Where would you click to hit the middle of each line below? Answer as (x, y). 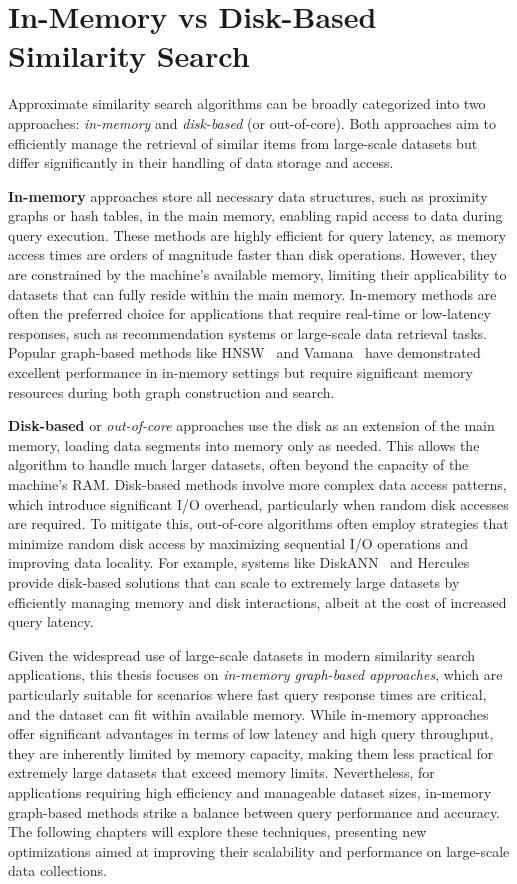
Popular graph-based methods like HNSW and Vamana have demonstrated (244, 352)
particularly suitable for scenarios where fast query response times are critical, (247, 693)
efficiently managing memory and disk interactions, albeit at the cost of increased (257, 601)
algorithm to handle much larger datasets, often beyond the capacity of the (238, 464)
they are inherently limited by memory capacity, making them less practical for (251, 752)
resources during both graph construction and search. (171, 391)
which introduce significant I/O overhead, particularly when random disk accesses (258, 503)
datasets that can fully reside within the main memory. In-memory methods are (252, 293)
